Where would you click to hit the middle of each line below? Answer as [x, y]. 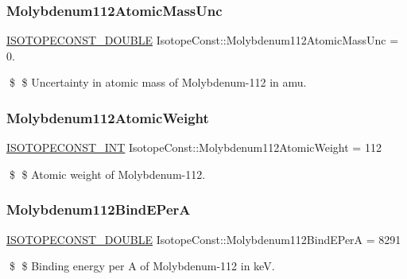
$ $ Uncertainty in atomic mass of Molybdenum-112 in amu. [158, 82]
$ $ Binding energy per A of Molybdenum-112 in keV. [142, 266]
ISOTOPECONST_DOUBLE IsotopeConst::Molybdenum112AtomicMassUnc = [203, 40]
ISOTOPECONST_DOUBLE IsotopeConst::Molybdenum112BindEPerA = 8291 [204, 239]
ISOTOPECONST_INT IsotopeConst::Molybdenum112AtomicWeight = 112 [194, 147]
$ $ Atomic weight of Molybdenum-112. [107, 174]
